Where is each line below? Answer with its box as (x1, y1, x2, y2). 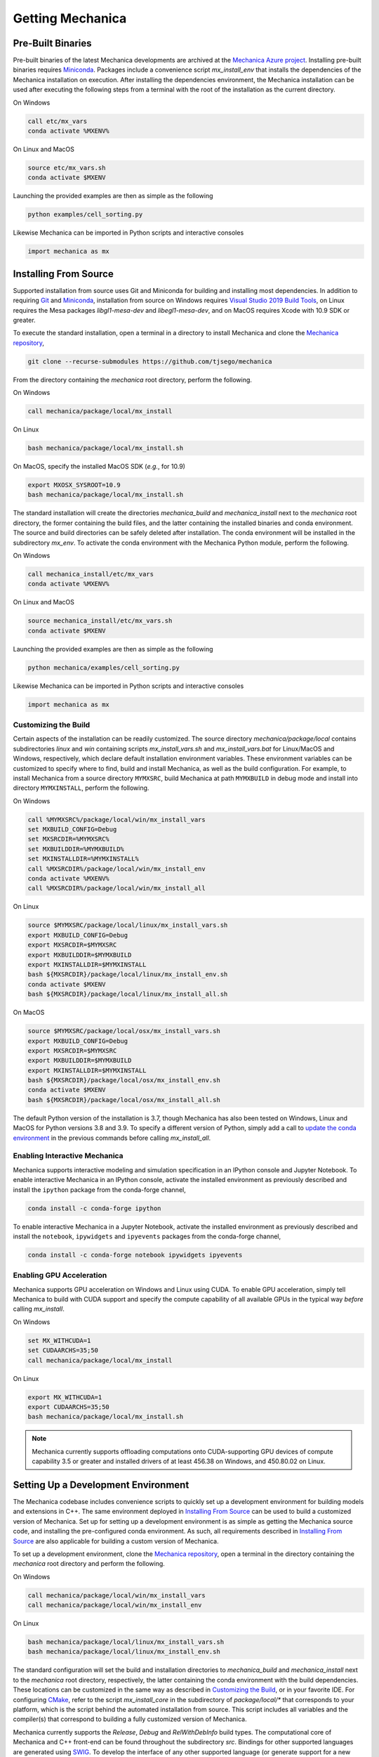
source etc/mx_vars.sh (27, 164, 106, 171)
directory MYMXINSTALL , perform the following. (13, 784, 149, 792)
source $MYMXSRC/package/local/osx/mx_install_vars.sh (27, 1027, 220, 1035)
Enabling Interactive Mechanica (13, 1151, 124, 1161)
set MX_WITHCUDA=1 (27, 1336, 91, 1344)
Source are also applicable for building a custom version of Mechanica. (13, 1536, 219, 1545)
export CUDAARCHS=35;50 (27, 1403, 110, 1411)
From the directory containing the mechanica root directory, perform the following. (13, 375, 253, 384)
